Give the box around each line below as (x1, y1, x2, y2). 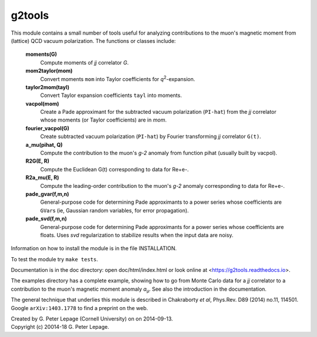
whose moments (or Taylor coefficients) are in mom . (40, 116, 167, 123)
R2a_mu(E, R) (25, 174, 59, 181)
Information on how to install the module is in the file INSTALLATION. (11, 245, 177, 252)
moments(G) (25, 50, 58, 58)
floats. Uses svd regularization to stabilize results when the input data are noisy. (40, 231, 234, 238)
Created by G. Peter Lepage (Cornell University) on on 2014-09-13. (11, 315, 173, 322)
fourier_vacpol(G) (25, 124, 70, 132)
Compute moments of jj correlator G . (40, 59, 129, 66)
